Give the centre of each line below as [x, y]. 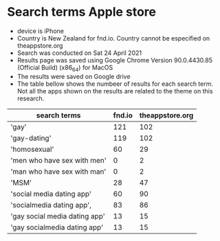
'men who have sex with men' [58, 160]
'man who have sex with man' [58, 171]
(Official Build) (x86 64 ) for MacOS [65, 68]
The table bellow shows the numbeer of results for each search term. [115, 84]
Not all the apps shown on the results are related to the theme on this [115, 91]
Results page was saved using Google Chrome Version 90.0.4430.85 [115, 60]
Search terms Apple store [82, 12]
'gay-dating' [31, 138]
